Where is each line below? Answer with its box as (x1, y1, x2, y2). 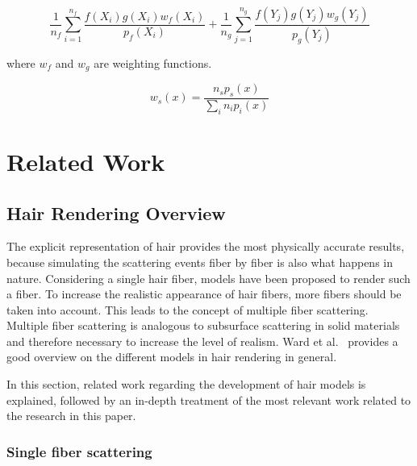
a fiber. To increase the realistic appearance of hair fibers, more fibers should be (6, 285, 402, 302)
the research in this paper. (6, 407, 136, 424)
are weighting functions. (94, 54, 212, 71)
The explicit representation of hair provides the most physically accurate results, (6, 238, 405, 255)
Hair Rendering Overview (6, 200, 226, 225)
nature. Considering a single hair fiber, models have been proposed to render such (6, 269, 411, 286)
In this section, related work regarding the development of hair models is (6, 376, 366, 393)
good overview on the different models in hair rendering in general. (6, 348, 337, 365)
